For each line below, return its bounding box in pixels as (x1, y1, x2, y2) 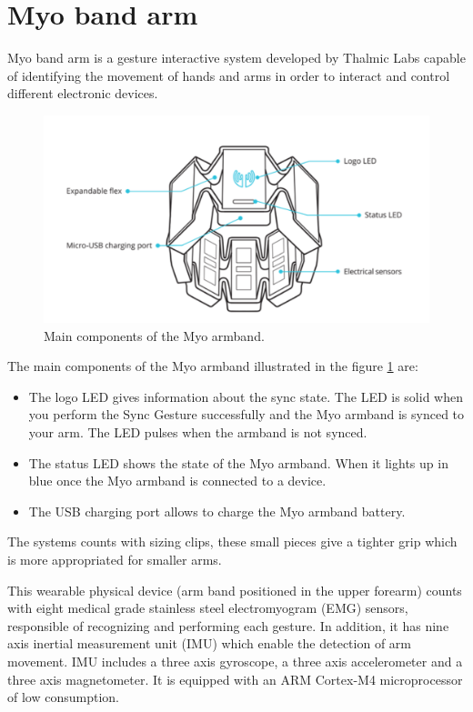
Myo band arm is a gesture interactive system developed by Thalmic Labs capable (7, 48, 466, 67)
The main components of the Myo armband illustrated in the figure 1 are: (7, 356, 418, 376)
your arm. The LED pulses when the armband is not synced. (28, 423, 367, 442)
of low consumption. (7, 687, 119, 707)
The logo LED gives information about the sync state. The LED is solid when (28, 386, 463, 406)
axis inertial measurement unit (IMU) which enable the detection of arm (7, 634, 411, 653)
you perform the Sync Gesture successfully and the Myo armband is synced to (28, 405, 465, 424)
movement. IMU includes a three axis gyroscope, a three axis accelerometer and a (7, 651, 463, 670)
